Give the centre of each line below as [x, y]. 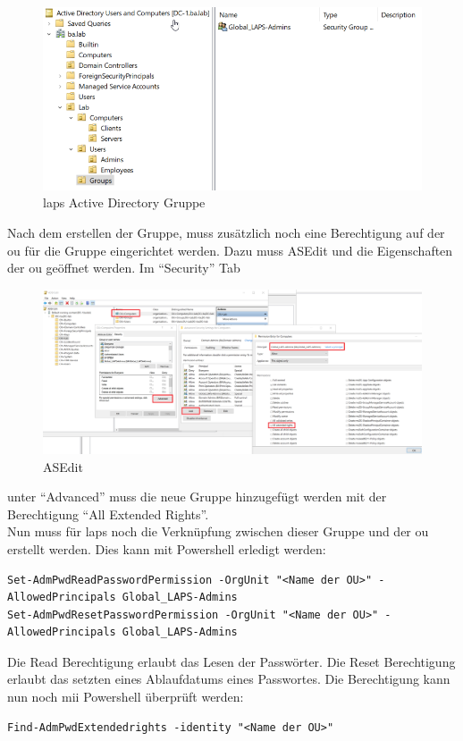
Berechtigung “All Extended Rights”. [108, 514]
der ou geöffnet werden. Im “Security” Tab [124, 268]
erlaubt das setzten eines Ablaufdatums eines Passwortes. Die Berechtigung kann [229, 679]
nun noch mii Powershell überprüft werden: [126, 697]
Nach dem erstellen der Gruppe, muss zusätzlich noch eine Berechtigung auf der [226, 232]
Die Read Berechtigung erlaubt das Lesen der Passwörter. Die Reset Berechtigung [231, 661]
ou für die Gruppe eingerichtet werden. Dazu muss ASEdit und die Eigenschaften [230, 250]
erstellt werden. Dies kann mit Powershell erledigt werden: [167, 548]
